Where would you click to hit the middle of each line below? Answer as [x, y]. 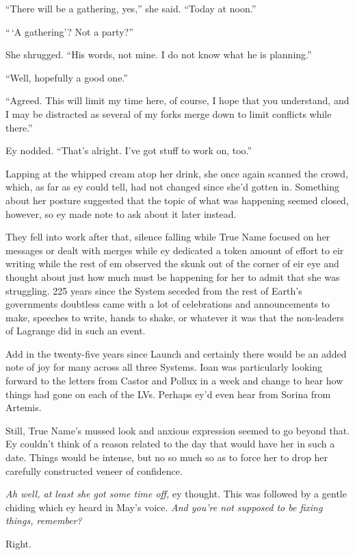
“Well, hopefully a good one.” [67, 77]
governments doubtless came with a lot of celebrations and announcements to [168, 304]
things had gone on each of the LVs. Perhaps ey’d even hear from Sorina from [168, 394]
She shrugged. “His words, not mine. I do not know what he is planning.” [159, 54]
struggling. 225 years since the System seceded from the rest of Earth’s [154, 290]
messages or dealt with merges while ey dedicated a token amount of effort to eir [175, 250]
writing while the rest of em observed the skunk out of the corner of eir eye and [172, 263]
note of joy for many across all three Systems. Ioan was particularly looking [164, 367]
